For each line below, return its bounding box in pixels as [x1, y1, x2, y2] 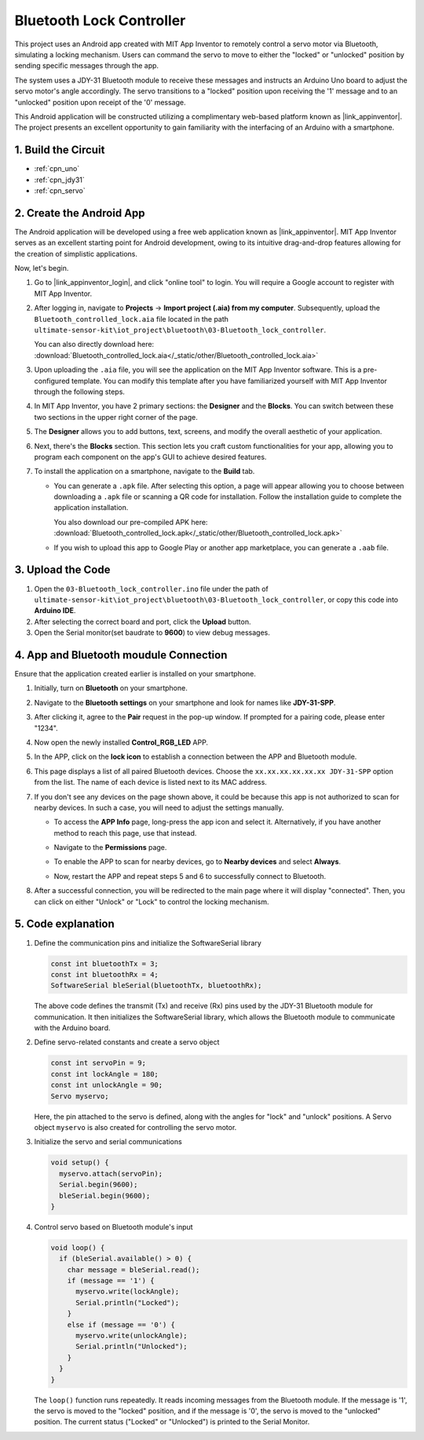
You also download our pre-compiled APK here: [53, 517, 208, 527]
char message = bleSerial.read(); [67, 1265, 200, 1274]
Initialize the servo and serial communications [34, 1137, 182, 1147]
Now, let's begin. [14, 264, 69, 273]
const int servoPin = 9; [50, 1059, 147, 1067]
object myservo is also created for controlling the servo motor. [34, 1123, 237, 1132]
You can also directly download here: [34, 340, 155, 349]
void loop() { [50, 1243, 105, 1252]
